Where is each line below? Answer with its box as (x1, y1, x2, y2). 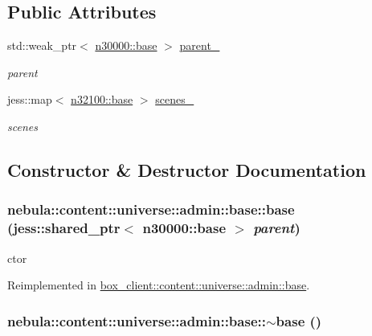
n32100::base (71, 91, 133, 108)
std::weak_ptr (7, 37, 77, 54)
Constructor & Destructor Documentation (7, 157, 366, 182)
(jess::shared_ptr (7, 218, 121, 238)
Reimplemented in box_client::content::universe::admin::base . (7, 277, 310, 293)
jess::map (7, 91, 52, 108)
